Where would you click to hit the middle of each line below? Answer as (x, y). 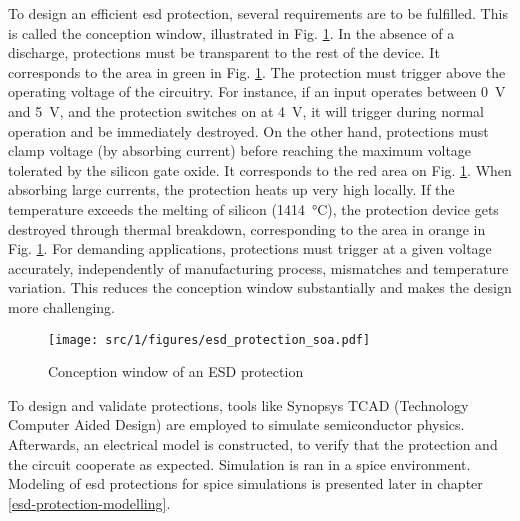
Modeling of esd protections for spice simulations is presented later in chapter (245, 483)
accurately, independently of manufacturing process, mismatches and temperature (258, 267)
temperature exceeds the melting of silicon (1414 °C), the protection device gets (253, 208)
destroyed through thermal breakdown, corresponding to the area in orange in (247, 228)
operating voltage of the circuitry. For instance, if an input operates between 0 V (257, 91)
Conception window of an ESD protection (176, 371)
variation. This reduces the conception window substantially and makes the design (260, 287)
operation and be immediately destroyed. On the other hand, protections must (248, 130)
